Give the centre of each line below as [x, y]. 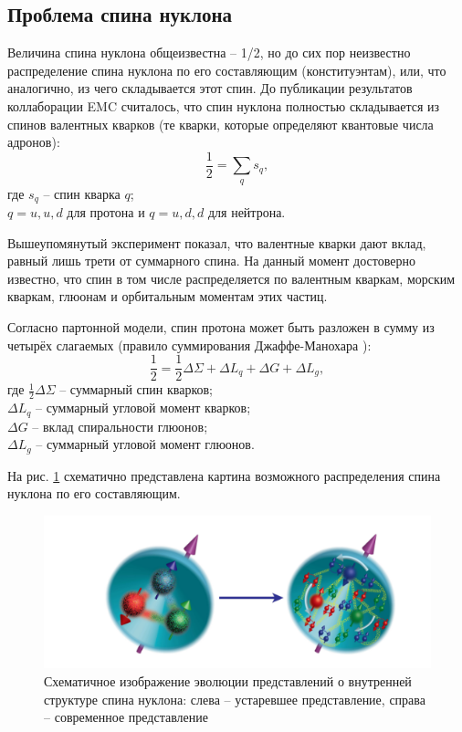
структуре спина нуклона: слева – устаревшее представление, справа [235, 699]
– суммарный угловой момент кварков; [143, 408]
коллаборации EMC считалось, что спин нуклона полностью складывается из [224, 105]
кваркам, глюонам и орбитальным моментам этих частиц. [168, 296]
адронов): [34, 142]
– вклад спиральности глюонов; [120, 426]
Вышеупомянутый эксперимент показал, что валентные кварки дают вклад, [217, 242]
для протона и [106, 212]
